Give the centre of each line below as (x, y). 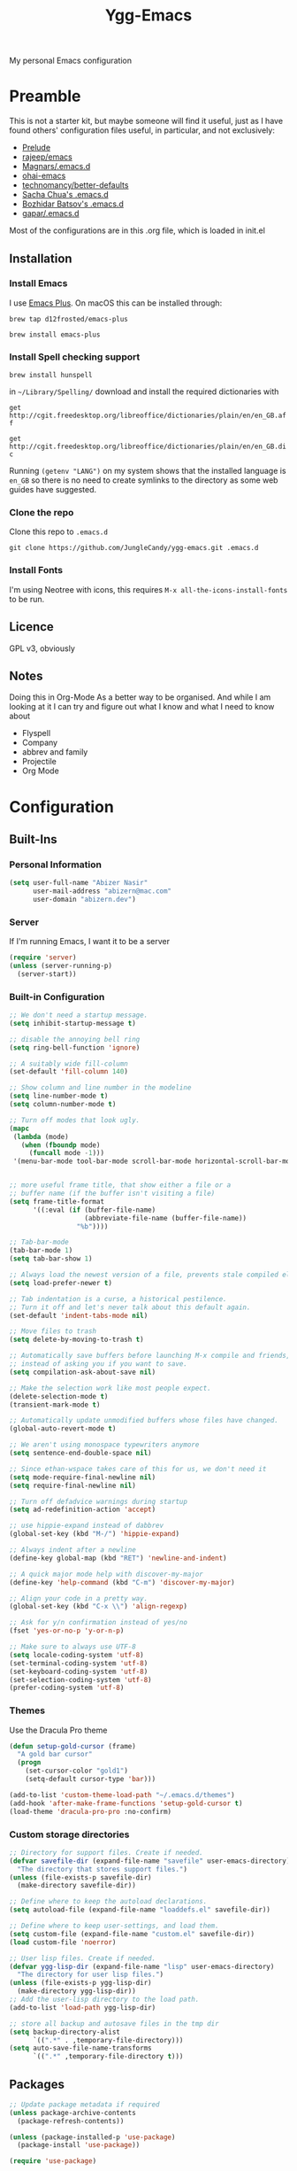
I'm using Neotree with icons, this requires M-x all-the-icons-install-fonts (148, 589)
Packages (37, 2084)
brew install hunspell (51, 376)
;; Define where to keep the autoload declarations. (108, 1902)
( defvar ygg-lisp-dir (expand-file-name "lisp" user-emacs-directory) (142, 1966)
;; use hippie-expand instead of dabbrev (87, 1526)
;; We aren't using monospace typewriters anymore (104, 1445)
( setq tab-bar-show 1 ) (51, 1259)
